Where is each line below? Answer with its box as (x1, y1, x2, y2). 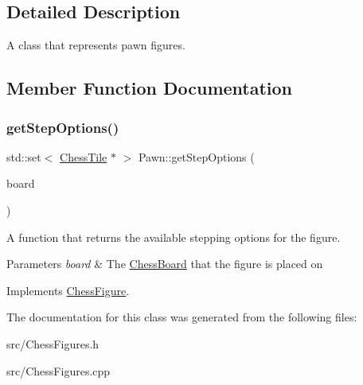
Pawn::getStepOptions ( (138, 148, 255, 165)
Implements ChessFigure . (6, 282, 130, 298)
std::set (6, 148, 41, 165)
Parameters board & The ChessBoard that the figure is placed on (6, 255, 323, 272)
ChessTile (60, 148, 107, 165)
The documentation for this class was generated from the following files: (6, 309, 357, 325)
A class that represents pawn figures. (6, 37, 185, 53)
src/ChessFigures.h (6, 335, 100, 352)
